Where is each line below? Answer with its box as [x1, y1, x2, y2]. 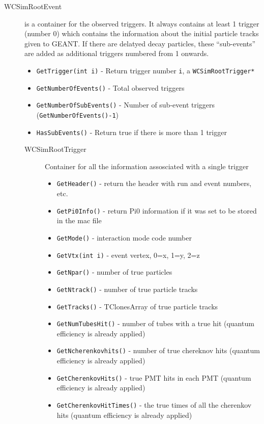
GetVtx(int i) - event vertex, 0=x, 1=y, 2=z [56, 249, 200, 260]
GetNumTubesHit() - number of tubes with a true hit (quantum [56, 318, 254, 329]
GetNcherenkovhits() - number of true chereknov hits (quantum [56, 345, 260, 356]
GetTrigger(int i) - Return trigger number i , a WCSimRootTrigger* [36, 65, 255, 75]
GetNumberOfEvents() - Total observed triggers [36, 82, 185, 93]
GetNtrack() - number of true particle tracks [56, 283, 198, 294]
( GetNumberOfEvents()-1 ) [36, 109, 119, 120]
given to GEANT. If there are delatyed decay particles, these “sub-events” [24, 38, 256, 48]
